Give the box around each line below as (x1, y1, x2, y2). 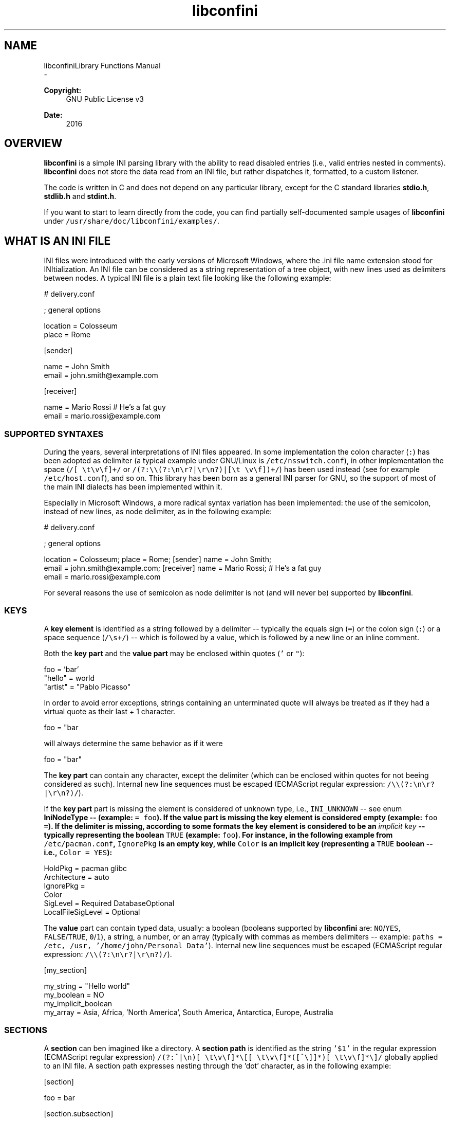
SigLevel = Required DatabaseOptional (44, 898, 175, 908)
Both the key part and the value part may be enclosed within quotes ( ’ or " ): (44, 648, 305, 658)
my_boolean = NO (44, 990, 104, 999)
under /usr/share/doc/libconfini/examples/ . (44, 216, 219, 226)
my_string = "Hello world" (44, 981, 130, 990)
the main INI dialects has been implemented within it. (44, 482, 222, 492)
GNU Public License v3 (66, 94, 144, 103)
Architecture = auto (44, 872, 109, 881)
